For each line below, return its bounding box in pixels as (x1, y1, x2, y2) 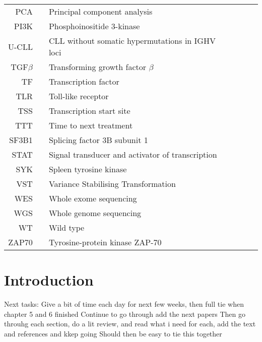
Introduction (4, 269, 94, 290)
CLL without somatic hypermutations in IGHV (48, 35, 216, 46)
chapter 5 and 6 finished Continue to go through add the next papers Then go (4, 308, 246, 319)
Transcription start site (48, 105, 130, 116)
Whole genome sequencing (48, 207, 142, 219)
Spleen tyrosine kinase (48, 163, 127, 175)
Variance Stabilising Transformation (48, 178, 176, 189)
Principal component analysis (48, 6, 153, 17)
